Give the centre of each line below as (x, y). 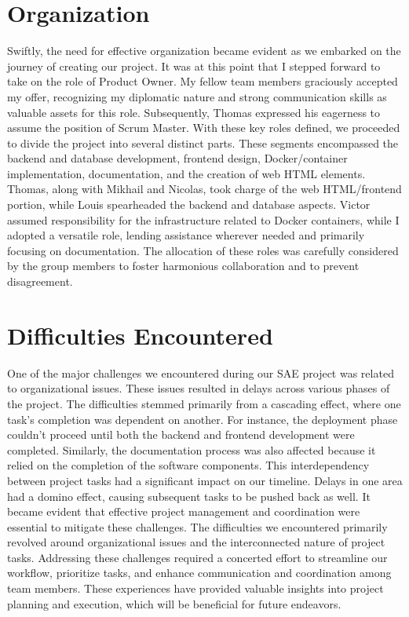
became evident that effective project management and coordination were (184, 511)
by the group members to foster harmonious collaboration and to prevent (183, 266)
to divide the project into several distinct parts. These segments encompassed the (203, 142)
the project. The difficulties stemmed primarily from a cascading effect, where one (204, 403)
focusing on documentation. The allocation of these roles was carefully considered (203, 250)
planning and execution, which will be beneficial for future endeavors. (174, 603)
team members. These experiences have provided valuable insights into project (195, 588)
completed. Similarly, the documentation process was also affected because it (192, 449)
